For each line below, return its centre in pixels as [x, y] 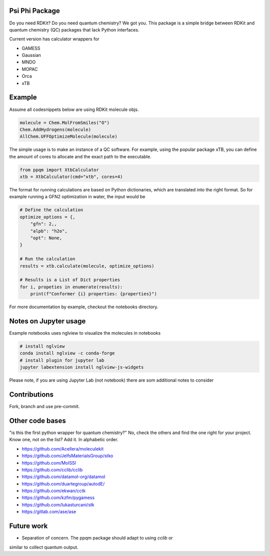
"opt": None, [46, 238]
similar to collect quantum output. [44, 547]
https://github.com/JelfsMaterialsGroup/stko [67, 456]
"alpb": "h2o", [49, 231]
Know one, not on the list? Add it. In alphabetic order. [64, 440]
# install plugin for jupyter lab [62, 360]
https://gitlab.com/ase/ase [49, 512]
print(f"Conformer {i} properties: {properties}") [93, 294]
